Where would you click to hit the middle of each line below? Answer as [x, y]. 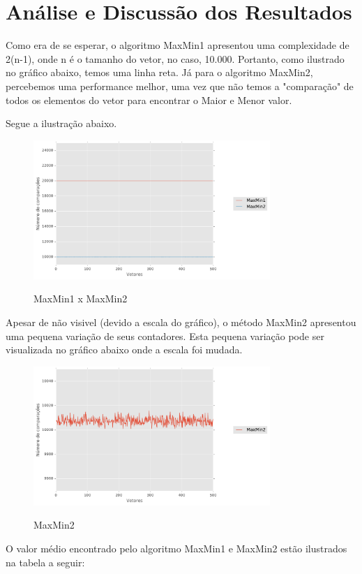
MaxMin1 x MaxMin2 [81, 299]
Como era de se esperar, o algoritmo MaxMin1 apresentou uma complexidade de [178, 45]
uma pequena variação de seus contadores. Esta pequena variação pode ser [165, 336]
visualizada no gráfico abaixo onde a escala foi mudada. [124, 349]
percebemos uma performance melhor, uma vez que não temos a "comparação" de [180, 86]
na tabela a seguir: [45, 562]
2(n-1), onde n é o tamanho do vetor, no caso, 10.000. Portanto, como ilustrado [175, 58]
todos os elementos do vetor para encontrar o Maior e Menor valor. [149, 100]
